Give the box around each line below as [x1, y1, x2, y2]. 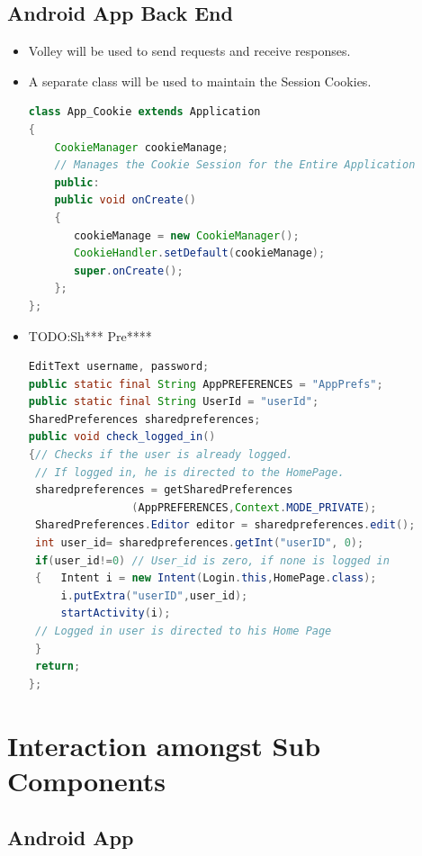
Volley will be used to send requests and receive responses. [28, 41, 351, 60]
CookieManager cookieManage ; [54, 140, 229, 154]
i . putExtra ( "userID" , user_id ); [60, 589, 248, 602]
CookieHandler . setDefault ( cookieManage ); [73, 247, 326, 260]
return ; [34, 660, 81, 673]
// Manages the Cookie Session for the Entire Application [54, 158, 416, 172]
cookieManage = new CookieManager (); [73, 229, 300, 242]
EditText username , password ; [28, 360, 210, 374]
